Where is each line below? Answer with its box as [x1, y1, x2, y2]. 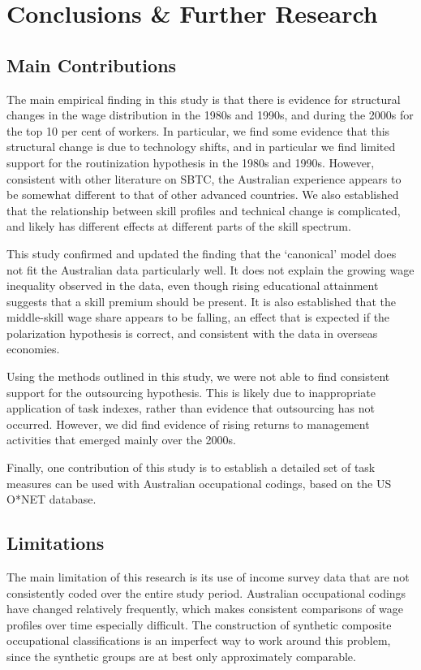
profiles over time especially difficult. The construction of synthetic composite [6, 616, 392, 633]
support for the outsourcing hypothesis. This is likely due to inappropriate [6, 383, 376, 400]
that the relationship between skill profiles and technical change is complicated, [6, 201, 401, 218]
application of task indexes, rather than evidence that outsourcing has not [6, 400, 375, 417]
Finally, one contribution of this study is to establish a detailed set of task [6, 459, 376, 476]
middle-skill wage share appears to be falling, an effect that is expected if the [6, 309, 390, 326]
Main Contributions [6, 52, 177, 77]
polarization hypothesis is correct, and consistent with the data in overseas [6, 324, 378, 341]
